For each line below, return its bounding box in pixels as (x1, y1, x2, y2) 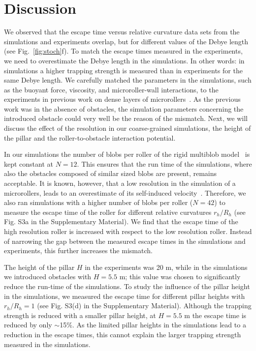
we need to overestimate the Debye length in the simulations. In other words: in (4, 55, 245, 65)
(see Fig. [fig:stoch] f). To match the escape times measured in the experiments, (4, 46, 243, 56)
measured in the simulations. (4, 339, 91, 349)
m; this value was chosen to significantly (119, 271, 241, 282)
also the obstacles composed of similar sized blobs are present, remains (4, 168, 217, 178)
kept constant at (4, 158, 54, 169)
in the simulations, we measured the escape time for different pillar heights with (4, 291, 245, 301)
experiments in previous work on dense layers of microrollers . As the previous (4, 94, 241, 104)
